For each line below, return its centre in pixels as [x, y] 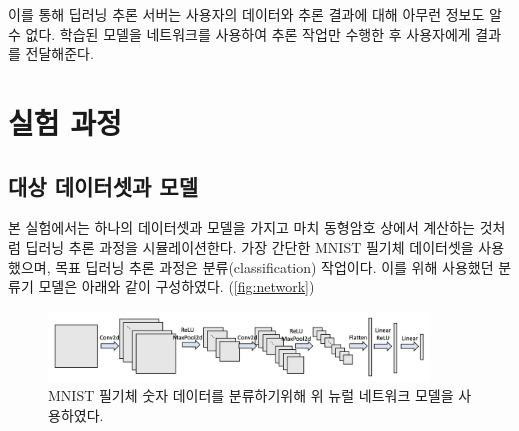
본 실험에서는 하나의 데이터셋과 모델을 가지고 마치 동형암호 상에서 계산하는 [241, 227]
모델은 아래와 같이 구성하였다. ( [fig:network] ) [176, 286]
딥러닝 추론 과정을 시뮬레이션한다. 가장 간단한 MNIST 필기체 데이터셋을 [249, 246]
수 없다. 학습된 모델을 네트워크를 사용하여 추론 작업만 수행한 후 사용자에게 [239, 33]
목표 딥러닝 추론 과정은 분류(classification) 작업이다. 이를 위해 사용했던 [274, 266]
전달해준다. [59, 53]
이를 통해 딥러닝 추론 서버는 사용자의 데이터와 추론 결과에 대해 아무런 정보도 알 [255, 14]
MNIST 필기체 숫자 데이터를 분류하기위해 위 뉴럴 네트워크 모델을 [251, 395]
